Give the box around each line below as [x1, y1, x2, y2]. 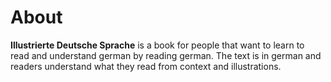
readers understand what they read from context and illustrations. [10, 60, 282, 72]
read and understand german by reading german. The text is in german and [10, 49, 322, 61]
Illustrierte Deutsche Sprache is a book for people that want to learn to [10, 39, 305, 51]
